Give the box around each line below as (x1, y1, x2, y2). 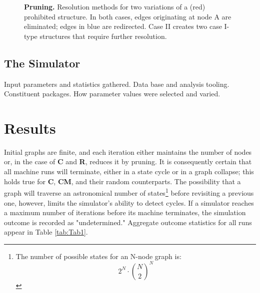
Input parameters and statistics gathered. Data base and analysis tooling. (4, 78, 229, 89)
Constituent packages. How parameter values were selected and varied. (4, 88, 220, 99)
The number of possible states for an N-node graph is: (15, 251, 181, 261)
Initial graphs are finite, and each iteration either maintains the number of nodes (4, 146, 252, 157)
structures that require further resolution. (39, 30, 167, 41)
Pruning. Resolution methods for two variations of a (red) (24, 1, 205, 11)
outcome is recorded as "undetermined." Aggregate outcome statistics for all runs (4, 217, 252, 227)
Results (4, 117, 56, 138)
